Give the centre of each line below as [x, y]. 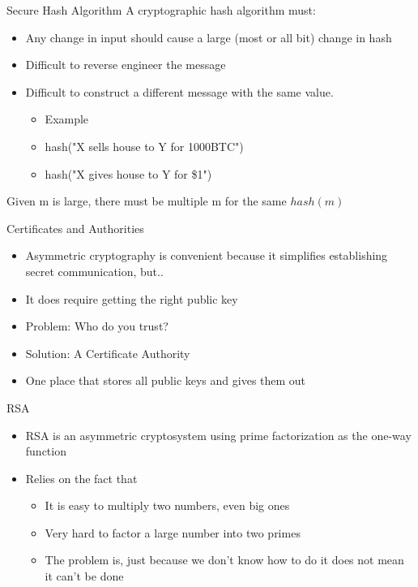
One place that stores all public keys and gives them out [166, 380]
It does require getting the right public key [132, 298]
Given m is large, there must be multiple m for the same [147, 201]
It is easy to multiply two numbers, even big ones [167, 505]
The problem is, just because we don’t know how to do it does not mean [224, 560]
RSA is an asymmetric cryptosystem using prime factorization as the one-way [218, 435]
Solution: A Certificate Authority [108, 353]
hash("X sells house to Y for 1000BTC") [144, 146]
